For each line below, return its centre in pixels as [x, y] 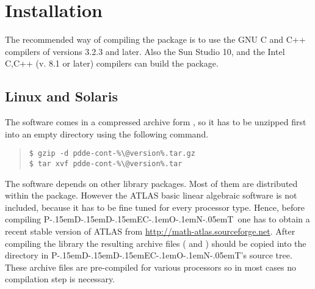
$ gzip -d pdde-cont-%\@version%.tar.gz [112, 154]
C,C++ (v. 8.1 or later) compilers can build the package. [112, 63]
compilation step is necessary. [60, 279]
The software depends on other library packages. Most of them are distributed [151, 183]
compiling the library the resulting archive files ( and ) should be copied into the [156, 243]
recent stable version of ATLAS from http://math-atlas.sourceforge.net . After [150, 231]
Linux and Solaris [61, 96]
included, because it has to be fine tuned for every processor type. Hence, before [155, 207]
